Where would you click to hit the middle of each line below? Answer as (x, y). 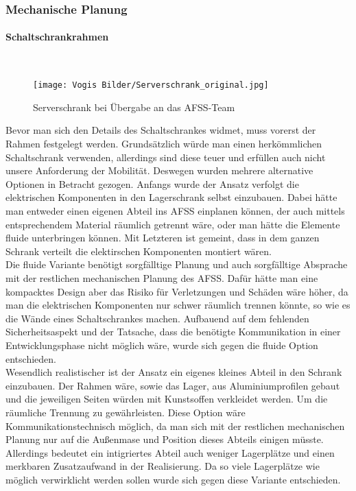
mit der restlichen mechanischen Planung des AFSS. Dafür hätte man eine (162, 278)
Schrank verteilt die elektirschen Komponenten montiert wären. (139, 251)
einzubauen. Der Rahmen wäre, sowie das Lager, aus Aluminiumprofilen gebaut (173, 385)
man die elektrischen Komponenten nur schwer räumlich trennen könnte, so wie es (178, 305)
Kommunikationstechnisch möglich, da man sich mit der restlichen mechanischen (175, 426)
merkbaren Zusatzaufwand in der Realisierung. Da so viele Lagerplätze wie (163, 466)
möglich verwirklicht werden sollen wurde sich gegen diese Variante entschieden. (173, 479)
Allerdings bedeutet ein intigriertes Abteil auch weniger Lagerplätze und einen (170, 452)
